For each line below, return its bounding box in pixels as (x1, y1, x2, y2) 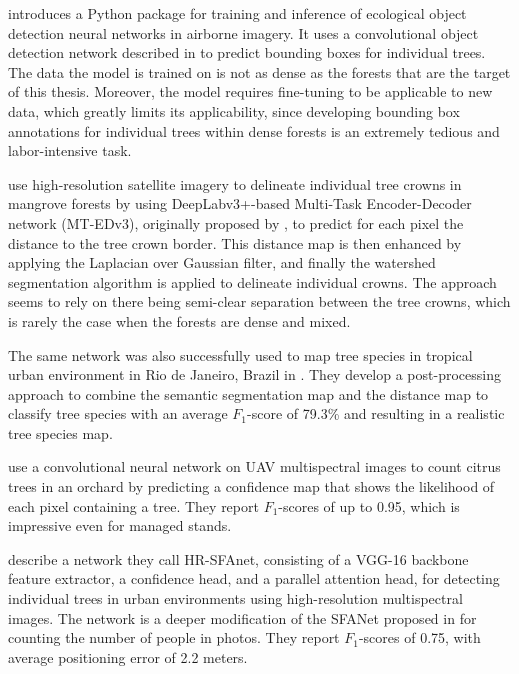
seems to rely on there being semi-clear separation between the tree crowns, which (8, 291, 511, 312)
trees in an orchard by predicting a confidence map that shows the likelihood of (8, 476, 495, 497)
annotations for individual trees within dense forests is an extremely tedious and (8, 120, 500, 141)
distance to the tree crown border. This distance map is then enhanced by (8, 232, 462, 253)
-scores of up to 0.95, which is (278, 495, 460, 516)
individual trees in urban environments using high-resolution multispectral (8, 588, 463, 609)
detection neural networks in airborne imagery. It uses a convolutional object (8, 22, 479, 43)
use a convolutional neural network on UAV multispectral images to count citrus (8, 456, 501, 477)
